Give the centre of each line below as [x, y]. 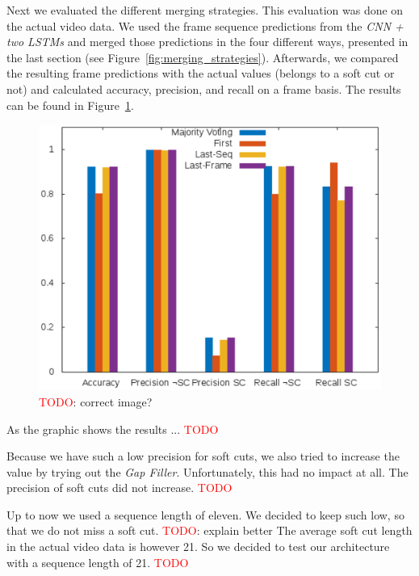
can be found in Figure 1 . [70, 105]
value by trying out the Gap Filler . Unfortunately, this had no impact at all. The [207, 471]
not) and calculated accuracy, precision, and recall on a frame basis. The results [204, 88]
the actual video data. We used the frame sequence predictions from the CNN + [205, 25]
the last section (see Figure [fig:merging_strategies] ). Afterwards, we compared [203, 57]
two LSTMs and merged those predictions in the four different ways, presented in [207, 42]
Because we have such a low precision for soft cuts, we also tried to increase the [203, 456]
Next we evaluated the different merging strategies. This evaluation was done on [205, 10]
